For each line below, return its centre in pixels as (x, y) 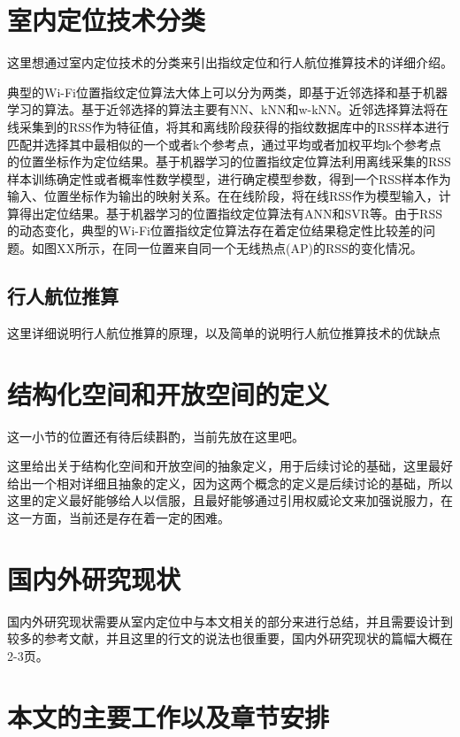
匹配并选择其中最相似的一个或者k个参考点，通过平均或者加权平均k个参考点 (224, 144)
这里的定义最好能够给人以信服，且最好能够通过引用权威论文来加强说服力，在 (230, 500)
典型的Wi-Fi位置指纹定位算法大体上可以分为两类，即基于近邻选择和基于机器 (227, 92)
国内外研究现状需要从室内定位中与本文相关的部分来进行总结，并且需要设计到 (230, 621)
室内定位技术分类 (107, 20)
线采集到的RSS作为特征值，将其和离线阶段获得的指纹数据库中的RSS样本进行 (228, 126)
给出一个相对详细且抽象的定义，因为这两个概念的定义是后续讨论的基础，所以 (230, 483)
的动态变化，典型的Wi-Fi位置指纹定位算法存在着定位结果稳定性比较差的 (215, 230)
